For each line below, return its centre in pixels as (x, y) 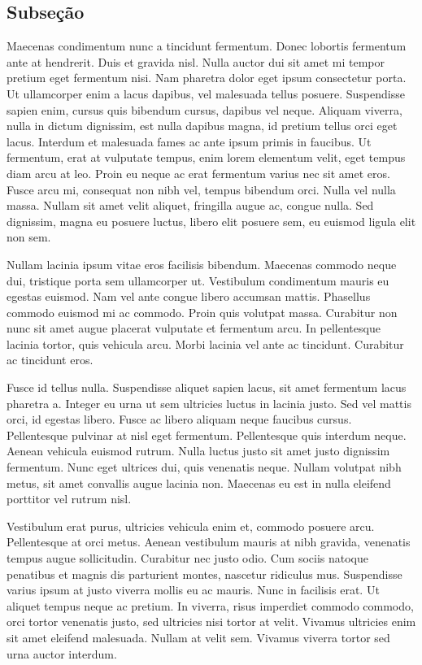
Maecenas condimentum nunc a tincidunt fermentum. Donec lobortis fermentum (207, 46)
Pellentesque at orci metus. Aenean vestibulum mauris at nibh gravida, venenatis (209, 542)
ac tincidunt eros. (50, 360)
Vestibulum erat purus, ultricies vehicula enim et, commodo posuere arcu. (191, 526)
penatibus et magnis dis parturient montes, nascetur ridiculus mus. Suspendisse (204, 574)
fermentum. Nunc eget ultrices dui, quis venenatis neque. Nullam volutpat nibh (204, 467)
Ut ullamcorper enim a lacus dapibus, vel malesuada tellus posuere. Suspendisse (206, 93)
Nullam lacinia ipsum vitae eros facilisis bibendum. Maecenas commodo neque (202, 264)
